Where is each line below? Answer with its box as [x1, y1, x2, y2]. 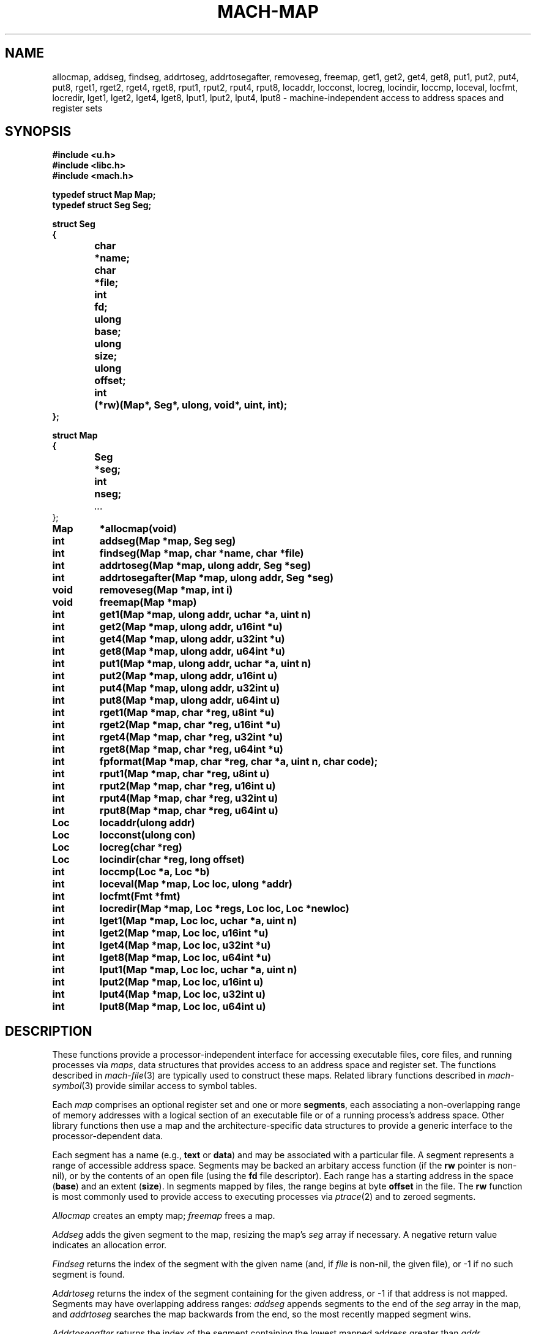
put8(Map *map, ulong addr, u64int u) [99, 694, 280, 707]
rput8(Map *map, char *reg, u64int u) [99, 804, 278, 817]
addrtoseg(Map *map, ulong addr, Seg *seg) [99, 559, 311, 572]
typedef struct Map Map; [52, 189, 156, 200]
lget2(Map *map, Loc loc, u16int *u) [99, 927, 269, 940]
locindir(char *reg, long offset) [99, 853, 245, 866]
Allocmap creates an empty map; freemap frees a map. [52, 1210, 275, 1221]
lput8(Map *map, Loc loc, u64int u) [99, 1000, 266, 1013]
